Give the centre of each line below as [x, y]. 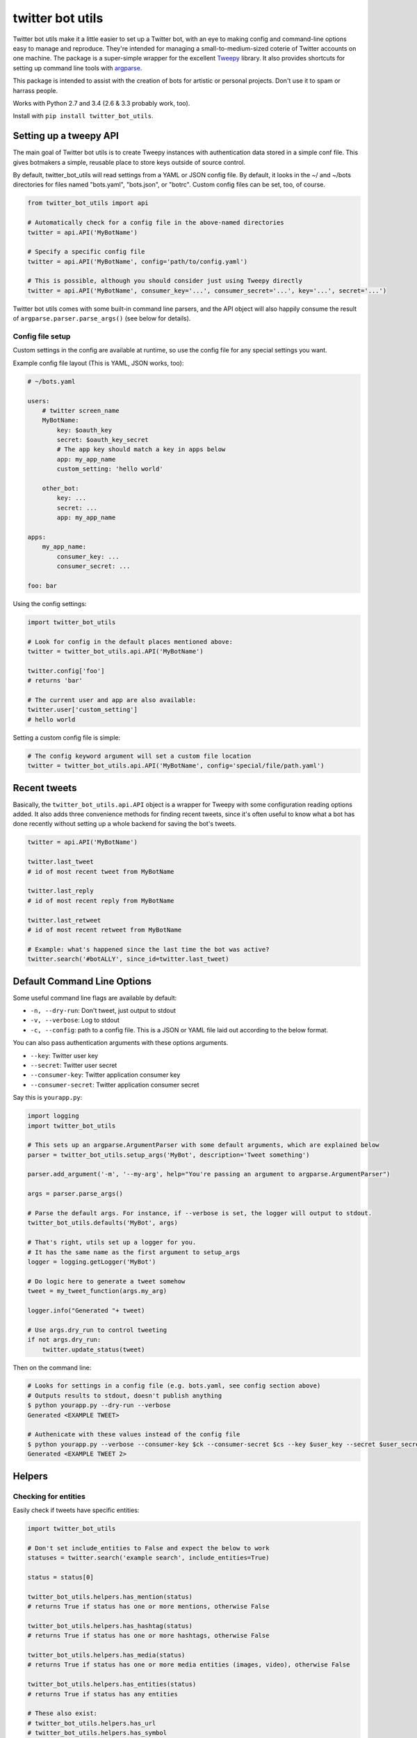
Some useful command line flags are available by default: [95, 998]
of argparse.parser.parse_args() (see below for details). [102, 318]
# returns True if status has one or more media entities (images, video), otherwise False [189, 1665]
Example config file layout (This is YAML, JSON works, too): [98, 363]
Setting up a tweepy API [66, 136]
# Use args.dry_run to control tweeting [97, 1330]
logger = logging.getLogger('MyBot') [92, 1262]
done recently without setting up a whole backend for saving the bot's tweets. [124, 824]
